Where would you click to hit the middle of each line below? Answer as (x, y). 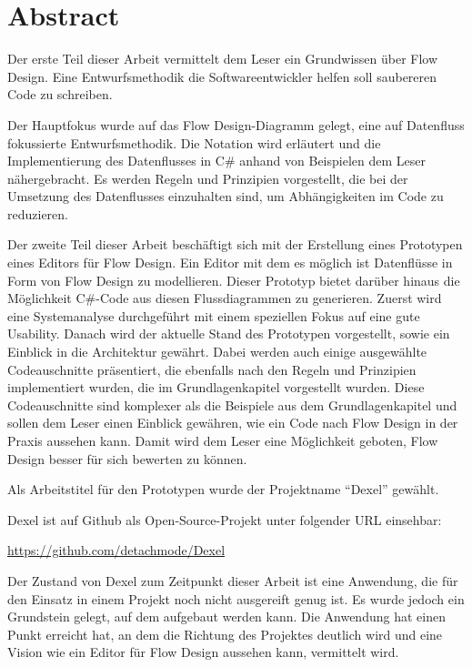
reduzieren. (38, 213)
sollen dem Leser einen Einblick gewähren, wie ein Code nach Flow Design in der (233, 423)
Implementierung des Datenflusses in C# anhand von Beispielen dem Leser (216, 161)
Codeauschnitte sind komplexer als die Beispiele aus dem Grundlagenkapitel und (232, 404)
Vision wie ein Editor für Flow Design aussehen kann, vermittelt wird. (203, 652)
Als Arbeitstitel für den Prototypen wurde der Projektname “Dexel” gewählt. (223, 489)
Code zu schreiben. (60, 94)
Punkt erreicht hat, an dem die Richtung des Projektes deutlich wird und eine (225, 634)
